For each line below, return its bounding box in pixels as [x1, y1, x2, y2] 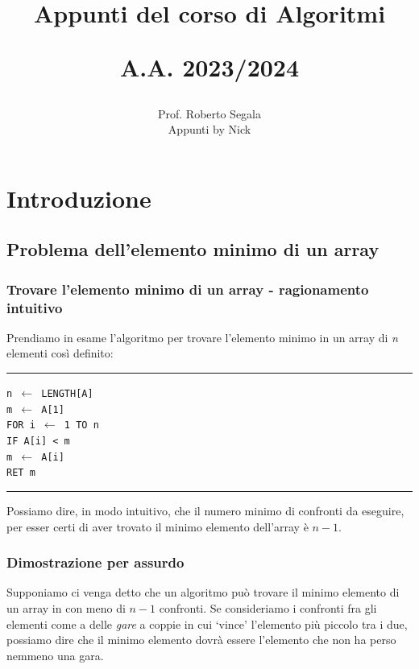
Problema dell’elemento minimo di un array [6, 237, 380, 262]
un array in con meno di [6, 599, 126, 616]
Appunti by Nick [168, 121, 251, 138]
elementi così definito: [6, 345, 114, 361]
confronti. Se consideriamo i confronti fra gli [159, 599, 377, 616]
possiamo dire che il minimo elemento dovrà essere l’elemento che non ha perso [6, 631, 396, 648]
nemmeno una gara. [6, 646, 104, 663]
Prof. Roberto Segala [157, 105, 262, 122]
